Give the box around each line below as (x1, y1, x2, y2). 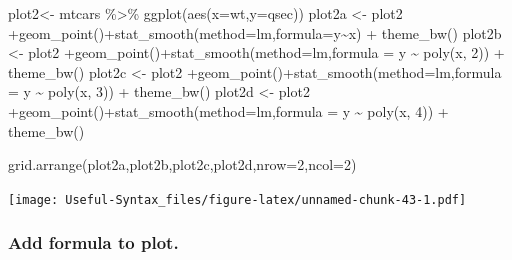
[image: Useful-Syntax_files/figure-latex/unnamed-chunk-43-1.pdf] (8, 192, 467, 207)
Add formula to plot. (8, 230, 179, 255)
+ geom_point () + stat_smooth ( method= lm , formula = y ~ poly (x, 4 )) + (8, 100, 449, 121)
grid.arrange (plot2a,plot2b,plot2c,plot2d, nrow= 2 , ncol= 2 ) (8, 154, 357, 175)
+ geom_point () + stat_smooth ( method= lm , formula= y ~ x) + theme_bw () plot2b (8, 22, 502, 43)
